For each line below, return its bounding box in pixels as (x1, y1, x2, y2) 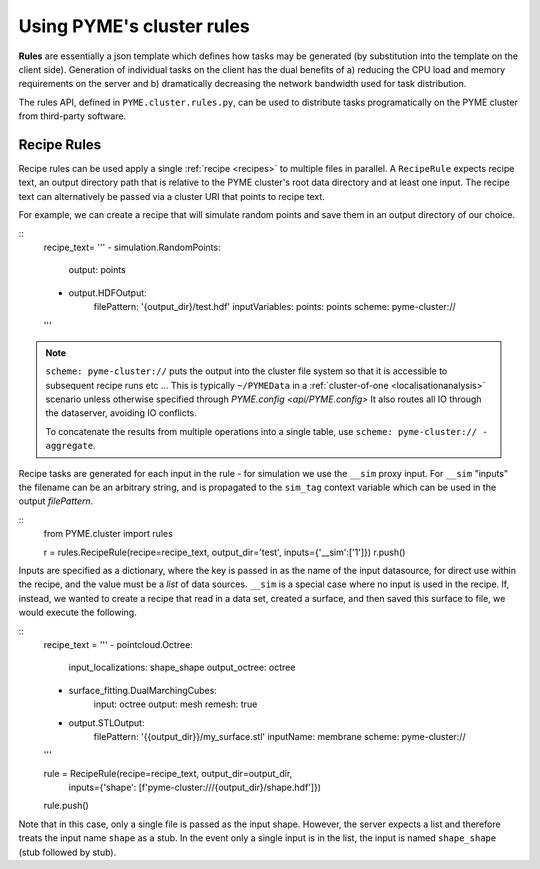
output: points (68, 264, 127, 276)
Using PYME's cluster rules (18, 15, 250, 37)
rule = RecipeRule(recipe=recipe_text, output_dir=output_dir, (43, 767, 293, 779)
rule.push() (43, 800, 89, 812)
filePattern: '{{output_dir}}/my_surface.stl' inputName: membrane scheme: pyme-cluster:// (93, 730, 466, 742)
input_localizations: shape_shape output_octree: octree (68, 661, 296, 674)
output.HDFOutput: (68, 286, 147, 299)
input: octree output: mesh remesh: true (93, 698, 258, 710)
